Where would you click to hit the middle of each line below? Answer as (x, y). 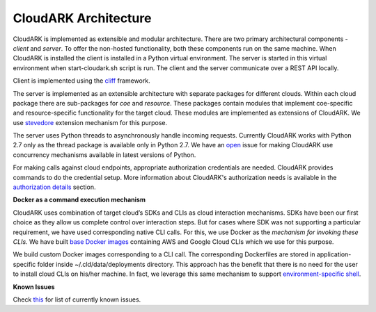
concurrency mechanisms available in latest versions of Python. (104, 155)
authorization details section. (54, 187)
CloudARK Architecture (82, 18)
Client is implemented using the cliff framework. (81, 81)
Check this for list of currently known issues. (77, 299)
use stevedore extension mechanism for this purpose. (90, 122)
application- (334, 254)
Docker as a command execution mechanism (79, 200)
